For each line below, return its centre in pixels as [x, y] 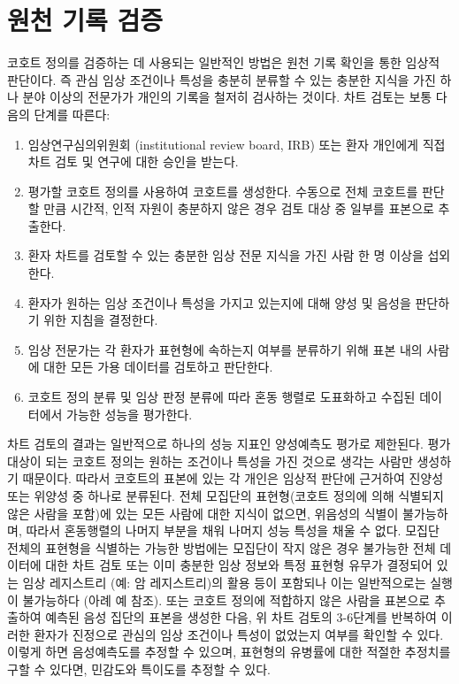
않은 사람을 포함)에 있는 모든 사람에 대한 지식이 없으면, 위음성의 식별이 [203, 513]
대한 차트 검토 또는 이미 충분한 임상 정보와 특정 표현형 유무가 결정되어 [239, 565]
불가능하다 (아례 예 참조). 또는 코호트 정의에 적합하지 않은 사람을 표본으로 [226, 599]
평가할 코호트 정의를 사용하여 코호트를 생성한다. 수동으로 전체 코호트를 [223, 191]
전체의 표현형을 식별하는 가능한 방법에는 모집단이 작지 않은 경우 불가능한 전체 [222, 547]
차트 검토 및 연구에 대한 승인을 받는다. [133, 161]
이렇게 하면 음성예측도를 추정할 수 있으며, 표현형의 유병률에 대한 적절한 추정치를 [229, 652]
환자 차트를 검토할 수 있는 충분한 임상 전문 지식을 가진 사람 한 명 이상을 [226, 255]
